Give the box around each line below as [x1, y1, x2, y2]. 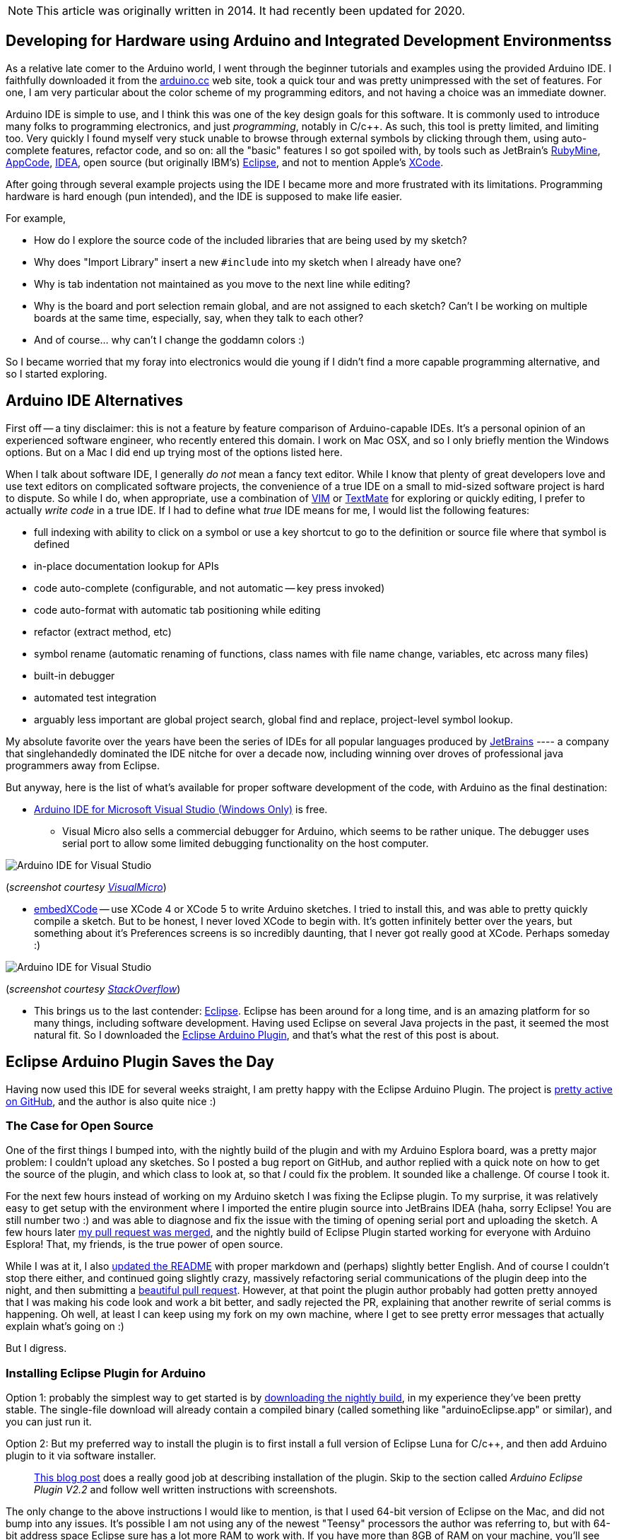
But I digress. [6, 1342, 67, 1355]
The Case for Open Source [6, 1118, 154, 1133]
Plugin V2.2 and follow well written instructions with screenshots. [34, 1483, 338, 1496]
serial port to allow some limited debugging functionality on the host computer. [62, 836, 429, 849]
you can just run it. [6, 1416, 92, 1428]
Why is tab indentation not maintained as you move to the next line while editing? [34, 277, 411, 290]
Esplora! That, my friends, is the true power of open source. [6, 1238, 283, 1251]
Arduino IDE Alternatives [6, 392, 183, 410]
